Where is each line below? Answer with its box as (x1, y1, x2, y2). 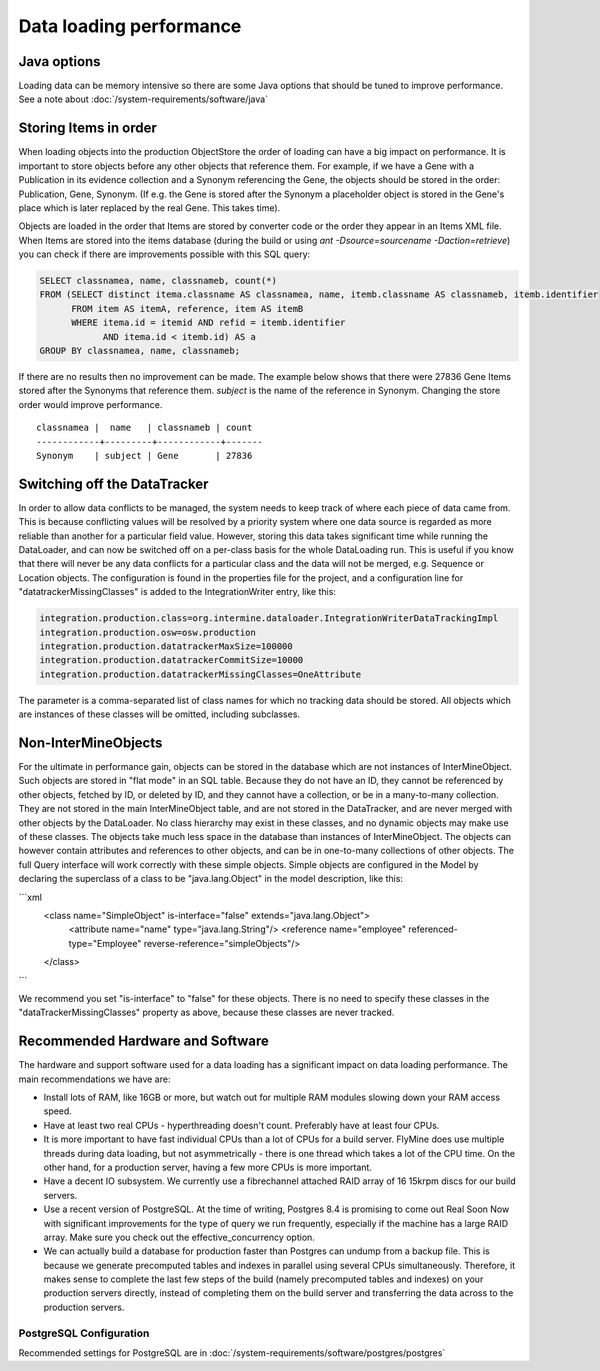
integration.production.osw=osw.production (39, 626, 257, 638)
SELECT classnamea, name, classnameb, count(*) (39, 275, 277, 287)
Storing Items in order (18, 120, 157, 137)
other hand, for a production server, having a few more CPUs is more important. (43, 1161, 372, 1173)
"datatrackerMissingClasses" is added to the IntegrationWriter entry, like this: (18, 586, 337, 598)
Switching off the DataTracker (18, 475, 209, 492)
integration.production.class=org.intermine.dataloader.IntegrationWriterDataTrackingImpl (39, 613, 499, 624)
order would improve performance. (18, 398, 163, 410)
